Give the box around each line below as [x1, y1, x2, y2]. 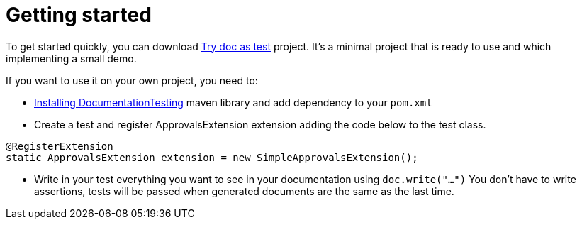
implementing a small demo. [6, 52, 137, 65]
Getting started [6, 3, 152, 27]
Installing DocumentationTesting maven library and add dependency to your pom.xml [34, 96, 432, 109]
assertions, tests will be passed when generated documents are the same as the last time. [34, 185, 454, 197]
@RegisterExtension [6, 140, 113, 152]
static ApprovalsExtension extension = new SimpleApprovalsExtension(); [6, 151, 418, 163]
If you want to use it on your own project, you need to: [6, 74, 258, 87]
